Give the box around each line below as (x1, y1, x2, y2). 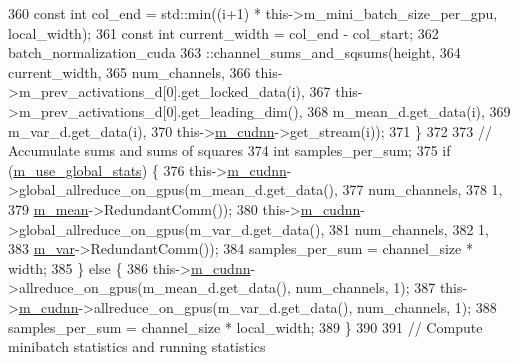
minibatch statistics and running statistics (8, 336, 266, 357)
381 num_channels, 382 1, (329, 218, 489, 239)
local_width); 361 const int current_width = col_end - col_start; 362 (8, 22, 439, 43)
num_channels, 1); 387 (295, 277, 436, 298)
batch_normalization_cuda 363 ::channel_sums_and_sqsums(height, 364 (8, 42, 461, 63)
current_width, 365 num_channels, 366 (8, 61, 251, 82)
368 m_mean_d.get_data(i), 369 (307, 100, 511, 121)
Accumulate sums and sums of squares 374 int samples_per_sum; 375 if (8, 140, 451, 161)
